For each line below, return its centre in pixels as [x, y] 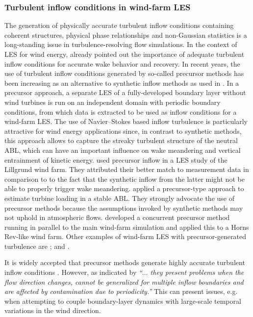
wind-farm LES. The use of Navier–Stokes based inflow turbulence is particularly [126, 121]
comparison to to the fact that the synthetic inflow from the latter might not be [125, 179]
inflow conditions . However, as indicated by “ [73, 272]
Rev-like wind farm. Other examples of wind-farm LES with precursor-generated [125, 236]
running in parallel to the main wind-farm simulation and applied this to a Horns [127, 227]
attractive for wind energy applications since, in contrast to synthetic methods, [123, 131]
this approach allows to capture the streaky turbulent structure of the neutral [121, 140]
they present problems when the [197, 272]
